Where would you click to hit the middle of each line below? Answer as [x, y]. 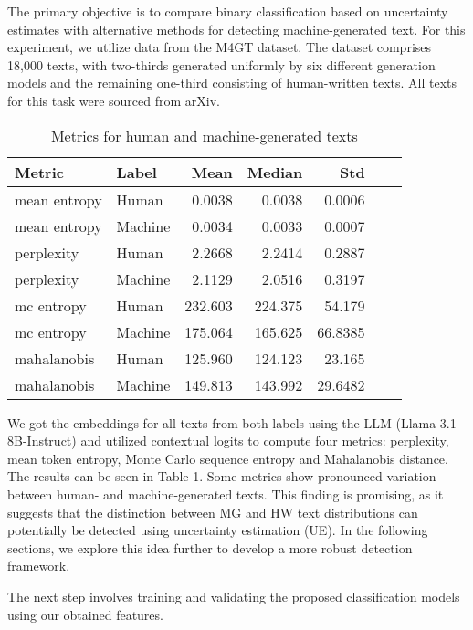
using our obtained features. [85, 614]
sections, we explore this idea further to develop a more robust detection [210, 547]
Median [275, 172]
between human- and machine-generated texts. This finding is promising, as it [226, 493]
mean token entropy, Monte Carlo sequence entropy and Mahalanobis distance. [228, 458]
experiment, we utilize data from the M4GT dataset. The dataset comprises [220, 47]
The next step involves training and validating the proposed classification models [234, 596]
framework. [39, 566]
